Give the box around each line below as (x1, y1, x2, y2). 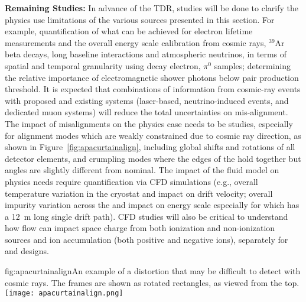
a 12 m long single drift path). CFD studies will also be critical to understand (5, 210, 288, 222)
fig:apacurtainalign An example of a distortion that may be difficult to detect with (5, 265, 301, 277)
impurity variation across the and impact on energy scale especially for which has (5, 199, 300, 211)
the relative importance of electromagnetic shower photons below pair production (5, 71, 299, 83)
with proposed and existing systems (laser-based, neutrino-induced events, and (5, 94, 289, 106)
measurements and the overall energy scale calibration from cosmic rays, (5, 36, 266, 48)
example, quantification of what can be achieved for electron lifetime (5, 25, 253, 37)
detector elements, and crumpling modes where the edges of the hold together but (5, 152, 301, 164)
